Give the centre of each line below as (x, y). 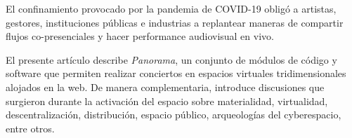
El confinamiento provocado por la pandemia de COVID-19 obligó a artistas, (171, 8)
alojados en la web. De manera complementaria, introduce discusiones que (165, 87)
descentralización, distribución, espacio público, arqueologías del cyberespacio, (174, 115)
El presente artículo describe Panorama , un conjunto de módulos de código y (171, 59)
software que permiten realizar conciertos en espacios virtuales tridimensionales (176, 73)
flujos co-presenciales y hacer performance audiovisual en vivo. (140, 36)
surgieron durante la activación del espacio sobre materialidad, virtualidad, (167, 101)
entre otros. (30, 128)
